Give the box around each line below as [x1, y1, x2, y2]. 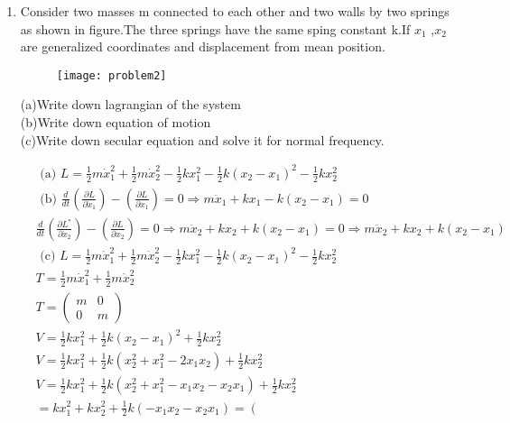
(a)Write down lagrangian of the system [20, 95, 241, 114]
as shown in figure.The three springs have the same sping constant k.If [20, 19, 411, 38]
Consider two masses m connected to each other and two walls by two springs [20, 2, 450, 20]
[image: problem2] [56, 69, 167, 82]
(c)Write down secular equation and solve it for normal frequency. [20, 130, 385, 149]
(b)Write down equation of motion [20, 113, 211, 132]
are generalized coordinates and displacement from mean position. [20, 37, 385, 56]
